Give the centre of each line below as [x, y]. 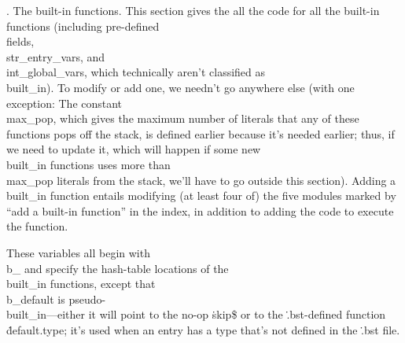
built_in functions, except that [81, 284]
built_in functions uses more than [88, 164]
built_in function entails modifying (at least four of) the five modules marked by [201, 195]
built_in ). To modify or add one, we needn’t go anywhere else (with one [180, 87]
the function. [37, 226]
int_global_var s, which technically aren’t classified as [136, 72]
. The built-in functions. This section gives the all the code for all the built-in [193, 10]
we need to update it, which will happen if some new [134, 149]
